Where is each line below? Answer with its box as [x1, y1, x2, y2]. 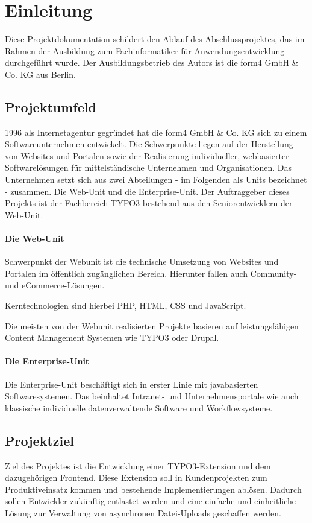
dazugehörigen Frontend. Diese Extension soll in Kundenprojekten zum [5, 471, 267, 484]
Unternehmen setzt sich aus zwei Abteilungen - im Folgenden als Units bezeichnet [5, 173, 307, 186]
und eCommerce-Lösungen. [5, 279, 105, 291]
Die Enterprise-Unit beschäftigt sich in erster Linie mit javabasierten [5, 378, 258, 390]
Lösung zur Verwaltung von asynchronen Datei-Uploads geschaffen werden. [5, 506, 281, 519]
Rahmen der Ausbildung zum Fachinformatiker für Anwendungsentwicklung [5, 44, 285, 57]
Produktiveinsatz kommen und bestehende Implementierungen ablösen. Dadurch [5, 483, 302, 495]
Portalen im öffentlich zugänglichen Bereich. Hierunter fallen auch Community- [5, 267, 297, 279]
